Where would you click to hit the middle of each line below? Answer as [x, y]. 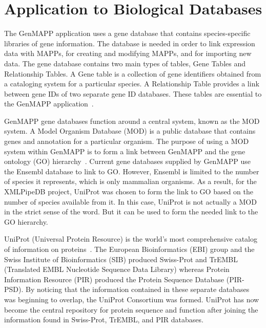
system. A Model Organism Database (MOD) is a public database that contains [130, 131]
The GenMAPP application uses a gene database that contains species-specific [127, 33]
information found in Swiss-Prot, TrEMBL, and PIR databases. [104, 320]
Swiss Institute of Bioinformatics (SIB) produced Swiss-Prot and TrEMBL [121, 259]
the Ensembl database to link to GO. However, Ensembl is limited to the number [132, 171]
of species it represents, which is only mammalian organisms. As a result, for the [130, 181]
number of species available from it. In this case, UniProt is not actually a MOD [130, 201]
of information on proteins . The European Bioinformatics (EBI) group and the [129, 249]
